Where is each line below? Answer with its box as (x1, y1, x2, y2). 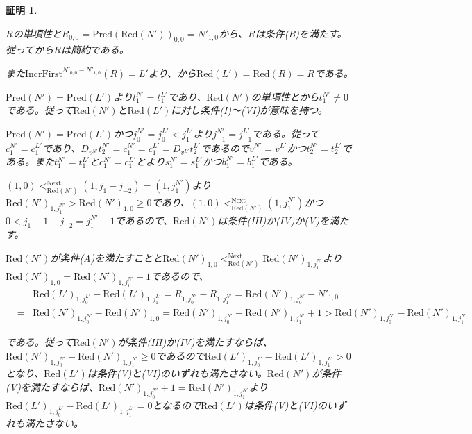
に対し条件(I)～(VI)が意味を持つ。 (171, 103, 328, 117)
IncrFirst (25, 69, 63, 79)
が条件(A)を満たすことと (50, 251, 163, 265)
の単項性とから (251, 89, 319, 103)
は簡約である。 (60, 42, 129, 57)
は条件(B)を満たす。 (255, 26, 347, 40)
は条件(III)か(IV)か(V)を (217, 212, 330, 227)
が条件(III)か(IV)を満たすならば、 (117, 335, 273, 349)
